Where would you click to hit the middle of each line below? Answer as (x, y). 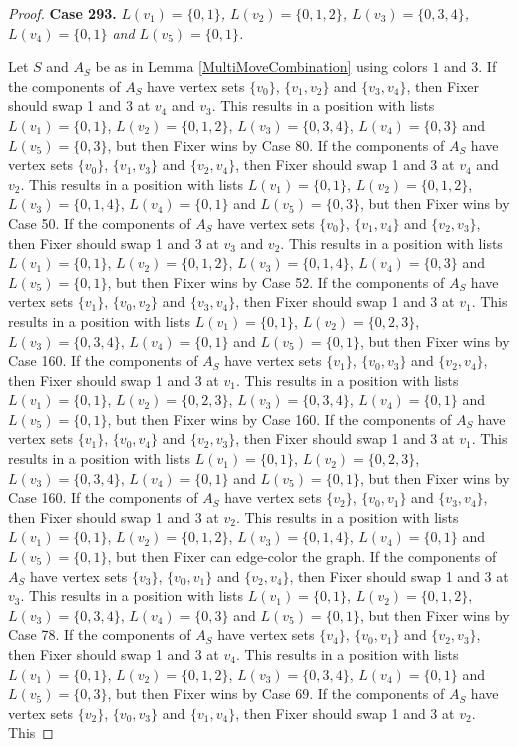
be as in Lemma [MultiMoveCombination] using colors (261, 66)
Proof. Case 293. (62, 13)
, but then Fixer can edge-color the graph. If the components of (302, 556)
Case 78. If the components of (99, 634)
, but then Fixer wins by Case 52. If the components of (276, 281)
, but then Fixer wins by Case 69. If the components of (276, 693)
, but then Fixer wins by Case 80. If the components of (276, 144)
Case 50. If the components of (99, 222)
